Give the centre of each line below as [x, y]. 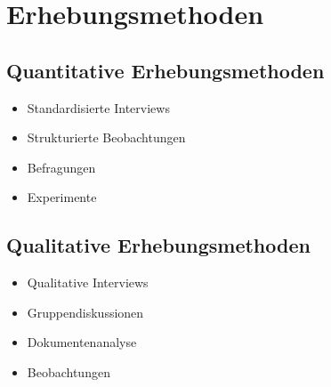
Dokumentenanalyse [82, 342]
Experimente [62, 197]
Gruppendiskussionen [85, 312]
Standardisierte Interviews [98, 107]
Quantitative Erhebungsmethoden [165, 70]
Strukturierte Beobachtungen [106, 137]
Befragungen [61, 167]
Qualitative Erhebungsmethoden [158, 245]
